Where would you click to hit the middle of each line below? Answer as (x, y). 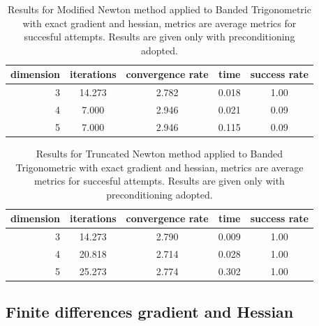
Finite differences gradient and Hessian (150, 312)
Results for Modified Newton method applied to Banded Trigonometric (159, 9)
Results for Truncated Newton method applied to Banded (159, 153)
